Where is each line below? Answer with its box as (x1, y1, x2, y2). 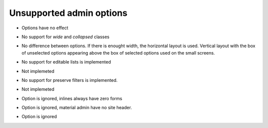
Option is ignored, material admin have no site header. (21, 105, 133, 111)
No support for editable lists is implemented (21, 59, 111, 65)
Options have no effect (21, 25, 68, 31)
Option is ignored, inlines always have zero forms (21, 95, 123, 101)
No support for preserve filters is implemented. (21, 77, 118, 83)
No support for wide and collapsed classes (21, 34, 110, 40)
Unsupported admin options (9, 7, 128, 18)
